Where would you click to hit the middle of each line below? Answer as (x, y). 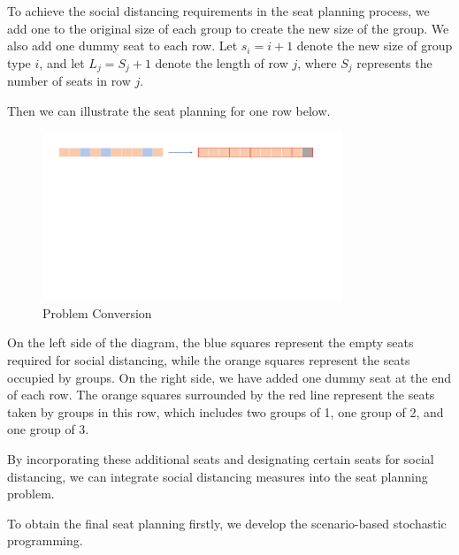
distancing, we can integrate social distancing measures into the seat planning (218, 476)
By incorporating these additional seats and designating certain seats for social (221, 458)
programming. (45, 540)
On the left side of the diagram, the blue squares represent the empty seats (210, 342)
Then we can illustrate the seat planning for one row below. (169, 110)
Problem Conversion (97, 312)
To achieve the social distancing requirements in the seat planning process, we (218, 11)
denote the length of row (222, 62)
